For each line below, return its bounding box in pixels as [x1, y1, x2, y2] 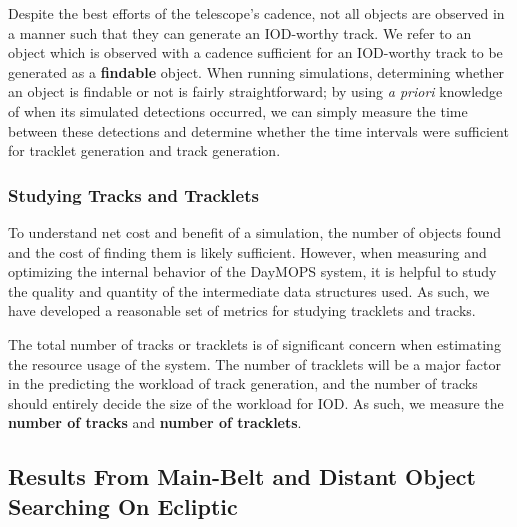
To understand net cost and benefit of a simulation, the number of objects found [8, 221, 502, 242]
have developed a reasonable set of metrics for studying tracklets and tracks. [8, 300, 476, 321]
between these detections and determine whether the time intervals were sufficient [8, 120, 509, 141]
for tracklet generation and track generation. [8, 140, 281, 161]
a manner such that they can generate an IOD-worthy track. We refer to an [8, 22, 472, 43]
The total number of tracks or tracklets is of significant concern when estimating [8, 333, 501, 354]
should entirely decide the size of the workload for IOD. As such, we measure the [8, 392, 504, 413]
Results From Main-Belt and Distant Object [8, 461, 476, 492]
